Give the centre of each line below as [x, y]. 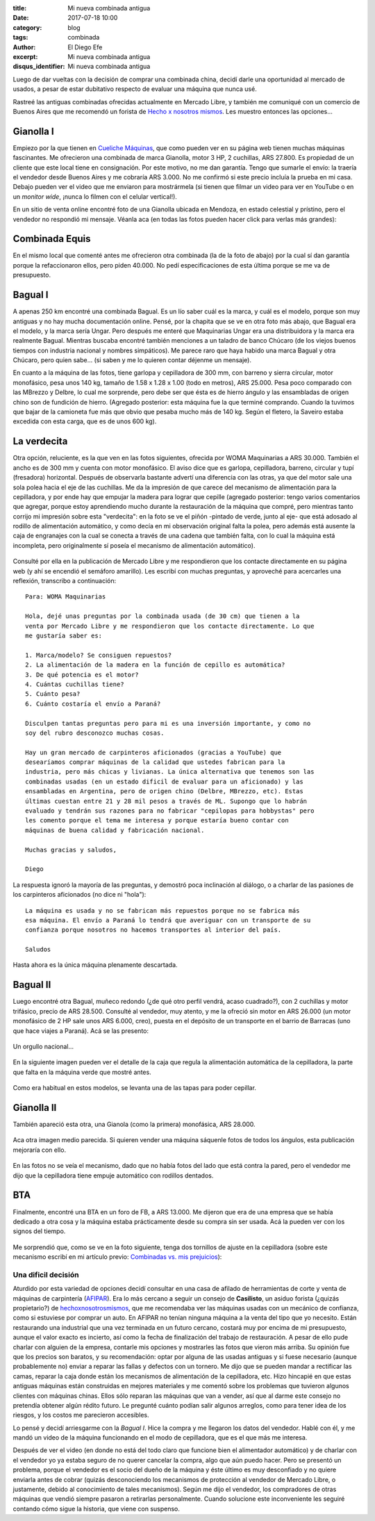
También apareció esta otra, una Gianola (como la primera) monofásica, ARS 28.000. [134, 1124]
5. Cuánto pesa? [53, 694]
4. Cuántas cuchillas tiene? [75, 684]
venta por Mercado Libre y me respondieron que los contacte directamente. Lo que [170, 626]
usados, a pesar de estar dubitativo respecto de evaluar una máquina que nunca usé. [135, 89]
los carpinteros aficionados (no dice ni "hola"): [80, 895]
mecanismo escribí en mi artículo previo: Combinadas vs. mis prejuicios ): [117, 1257]
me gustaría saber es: [64, 635]
